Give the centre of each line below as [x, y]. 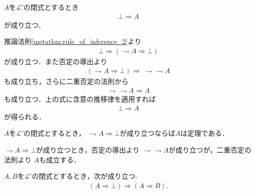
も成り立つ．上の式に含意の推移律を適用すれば [80, 99]
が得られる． [25, 116]
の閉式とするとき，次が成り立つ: [85, 176]
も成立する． [60, 159]
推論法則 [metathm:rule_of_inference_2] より [73, 41]
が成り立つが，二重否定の [210, 149]
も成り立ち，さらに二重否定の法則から [66, 81]
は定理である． [205, 133]
